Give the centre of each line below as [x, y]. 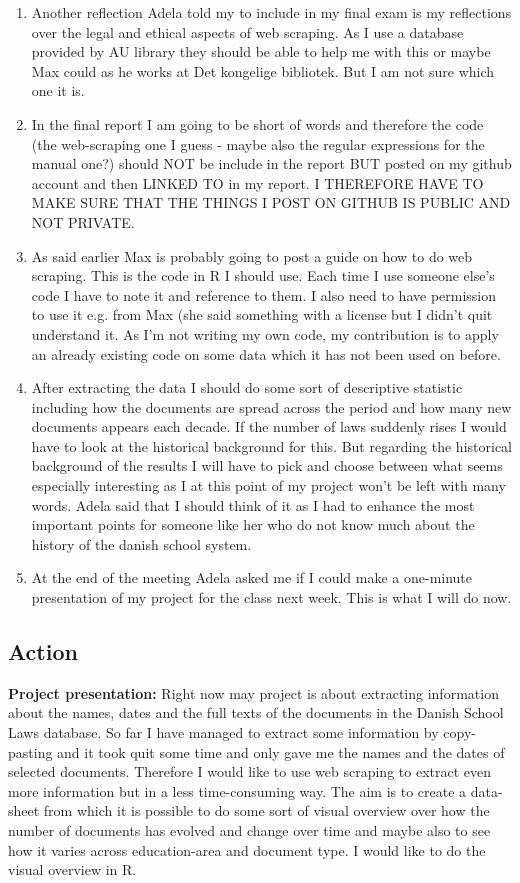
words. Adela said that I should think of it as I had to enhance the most [253, 504]
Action [43, 651]
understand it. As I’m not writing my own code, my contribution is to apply [265, 333]
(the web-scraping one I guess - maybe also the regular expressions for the [258, 143]
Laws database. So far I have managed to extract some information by [223, 732]
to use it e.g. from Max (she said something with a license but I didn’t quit [262, 314]
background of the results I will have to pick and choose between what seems [267, 465]
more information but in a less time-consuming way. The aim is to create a [237, 790]
